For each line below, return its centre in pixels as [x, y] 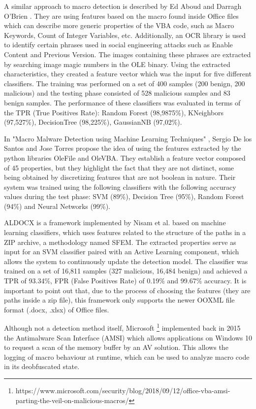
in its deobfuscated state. [42, 366]
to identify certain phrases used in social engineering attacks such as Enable [118, 45]
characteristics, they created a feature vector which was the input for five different [128, 74]
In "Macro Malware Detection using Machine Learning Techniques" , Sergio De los [128, 138]
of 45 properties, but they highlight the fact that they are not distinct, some [119, 167]
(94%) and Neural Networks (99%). [57, 206]
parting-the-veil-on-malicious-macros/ [72, 400]
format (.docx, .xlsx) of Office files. [57, 309]
